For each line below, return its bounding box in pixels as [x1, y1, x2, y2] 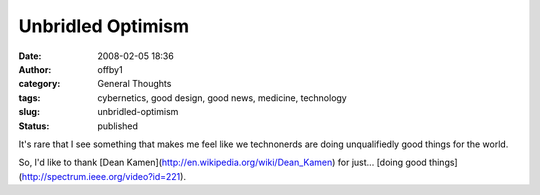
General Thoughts [97, 78, 172, 90]
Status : [18, 120, 50, 132]
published [97, 120, 139, 132]
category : [18, 78, 61, 90]
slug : [18, 106, 40, 118]
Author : [18, 63, 52, 75]
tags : [18, 91, 41, 104]
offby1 [97, 63, 124, 75]
